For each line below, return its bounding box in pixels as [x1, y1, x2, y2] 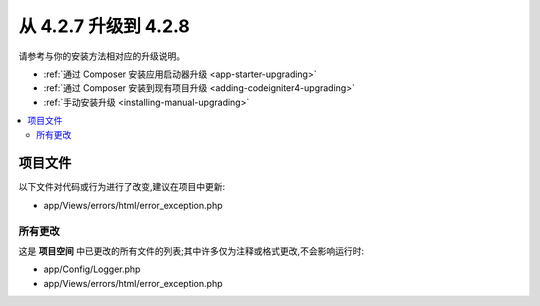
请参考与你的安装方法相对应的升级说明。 [18, 50, 185, 62]
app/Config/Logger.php [43, 263, 141, 275]
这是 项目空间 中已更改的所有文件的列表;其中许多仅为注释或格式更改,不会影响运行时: [18, 245, 365, 257]
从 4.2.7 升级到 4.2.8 [18, 15, 190, 37]
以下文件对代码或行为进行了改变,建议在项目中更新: [18, 181, 226, 193]
